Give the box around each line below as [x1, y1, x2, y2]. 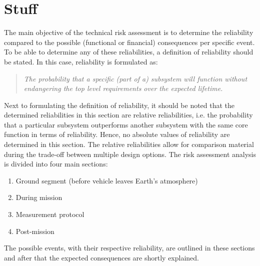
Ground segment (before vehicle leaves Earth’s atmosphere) [15, 175, 198, 185]
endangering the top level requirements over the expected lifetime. [23, 83, 223, 93]
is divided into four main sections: [4, 158, 108, 169]
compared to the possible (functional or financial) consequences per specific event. [4, 36, 255, 47]
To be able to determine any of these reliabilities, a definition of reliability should [4, 46, 253, 57]
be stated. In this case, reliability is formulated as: [4, 56, 158, 66]
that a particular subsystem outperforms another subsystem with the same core [4, 119, 248, 129]
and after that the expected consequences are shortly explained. [4, 252, 199, 262]
